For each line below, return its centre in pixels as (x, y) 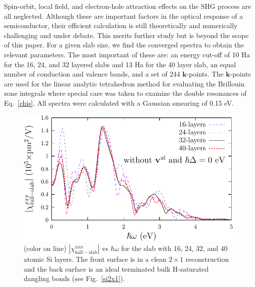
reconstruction (207, 259)
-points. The (205, 74)
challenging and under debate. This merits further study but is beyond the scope (126, 35)
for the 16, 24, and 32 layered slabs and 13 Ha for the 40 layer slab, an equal (120, 64)
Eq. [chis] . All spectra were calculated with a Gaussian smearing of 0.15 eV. (119, 102)
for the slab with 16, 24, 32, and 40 (174, 248)
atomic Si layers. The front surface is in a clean (95, 259)
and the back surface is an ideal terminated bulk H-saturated (116, 268)
